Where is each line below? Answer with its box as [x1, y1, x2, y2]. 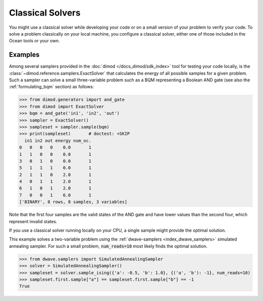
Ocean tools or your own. [9, 38, 60, 44]
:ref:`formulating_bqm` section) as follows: [9, 84, 94, 90]
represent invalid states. [9, 218, 57, 224]
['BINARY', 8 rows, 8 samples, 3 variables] [19, 199, 128, 205]
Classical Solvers [9, 7, 81, 18]
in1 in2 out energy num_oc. [24, 138, 92, 143]
